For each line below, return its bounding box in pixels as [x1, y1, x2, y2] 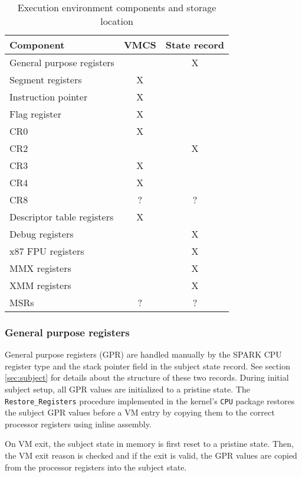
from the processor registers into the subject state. [5, 460, 187, 473]
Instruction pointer [9, 90, 88, 103]
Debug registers [9, 227, 74, 241]
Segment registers [9, 73, 82, 86]
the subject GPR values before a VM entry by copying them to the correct [5, 406, 275, 418]
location [100, 14, 133, 28]
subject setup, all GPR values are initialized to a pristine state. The [5, 383, 250, 395]
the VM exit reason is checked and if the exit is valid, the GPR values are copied [5, 449, 297, 462]
